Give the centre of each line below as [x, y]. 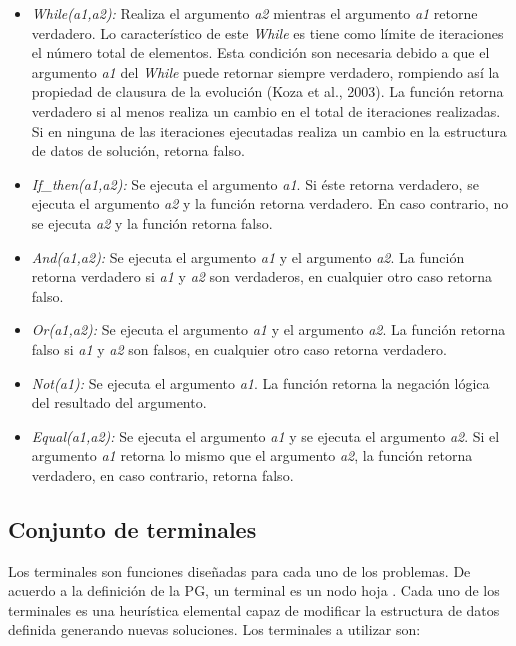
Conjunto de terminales [132, 528]
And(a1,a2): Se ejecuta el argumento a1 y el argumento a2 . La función [248, 256]
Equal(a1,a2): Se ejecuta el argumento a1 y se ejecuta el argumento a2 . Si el [265, 435]
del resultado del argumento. [119, 402]
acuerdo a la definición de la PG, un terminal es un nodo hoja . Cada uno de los [254, 590]
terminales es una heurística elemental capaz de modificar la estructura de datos [254, 609]
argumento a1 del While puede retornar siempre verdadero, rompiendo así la [265, 71]
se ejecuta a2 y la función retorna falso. [152, 222]
